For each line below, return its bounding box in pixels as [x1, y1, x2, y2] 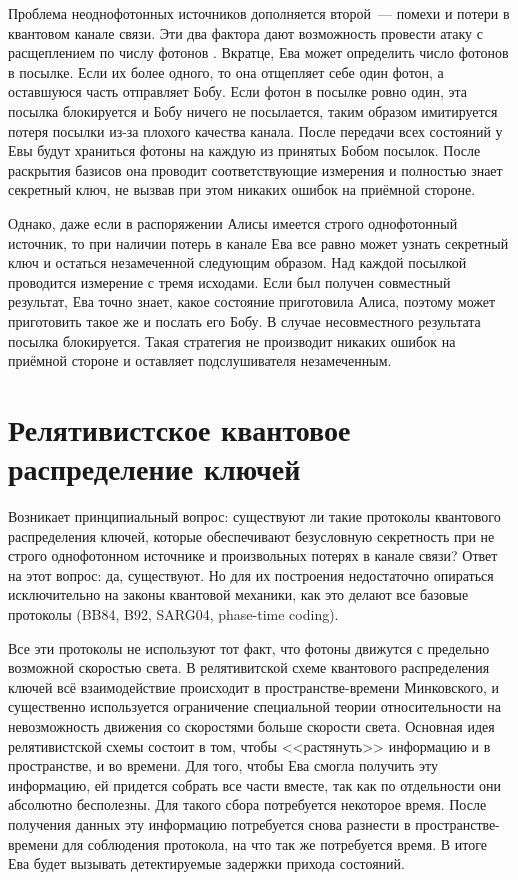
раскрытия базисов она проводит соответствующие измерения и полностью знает [8, 159, 503, 180]
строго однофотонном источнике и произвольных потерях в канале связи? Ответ [8, 545, 498, 566]
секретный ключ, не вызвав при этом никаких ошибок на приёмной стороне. [8, 179, 476, 200]
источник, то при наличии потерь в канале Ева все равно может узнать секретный [8, 232, 509, 253]
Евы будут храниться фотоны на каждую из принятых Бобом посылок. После [8, 140, 481, 161]
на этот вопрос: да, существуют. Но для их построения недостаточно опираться [8, 564, 494, 585]
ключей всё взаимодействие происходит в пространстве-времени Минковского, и [8, 676, 500, 697]
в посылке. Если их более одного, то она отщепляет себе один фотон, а [8, 61, 444, 82]
